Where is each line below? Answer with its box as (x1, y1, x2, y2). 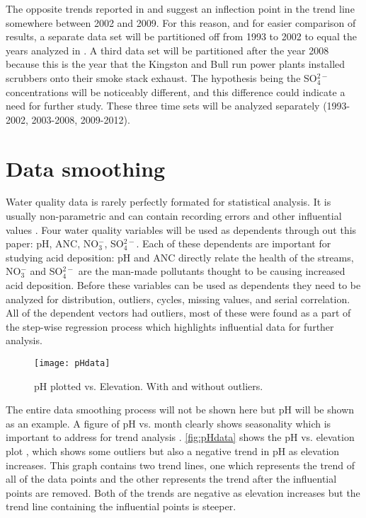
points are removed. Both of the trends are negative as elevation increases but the (6, 485, 360, 500)
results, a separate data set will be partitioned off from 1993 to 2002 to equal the (6, 29, 357, 44)
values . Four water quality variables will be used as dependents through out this (6, 222, 357, 237)
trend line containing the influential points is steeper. (6, 499, 236, 514)
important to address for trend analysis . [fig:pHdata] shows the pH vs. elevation (6, 430, 355, 445)
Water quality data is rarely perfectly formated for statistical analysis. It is (6, 194, 331, 209)
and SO (30, 264, 63, 278)
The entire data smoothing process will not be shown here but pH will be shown (6, 402, 355, 417)
